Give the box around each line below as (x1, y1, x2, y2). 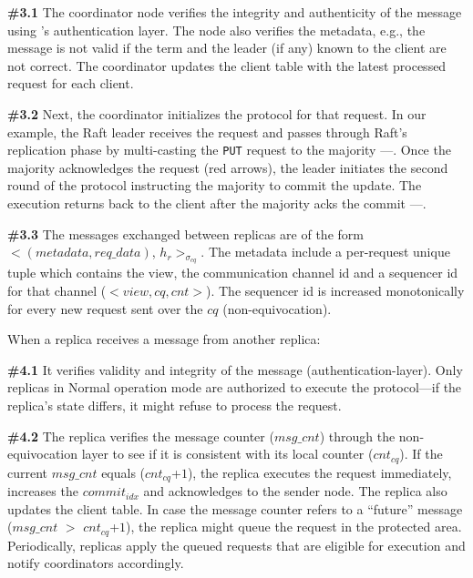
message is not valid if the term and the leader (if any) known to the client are (7, 38, 447, 57)
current (7, 462, 48, 482)
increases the (7, 482, 78, 501)
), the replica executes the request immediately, (187, 462, 452, 482)
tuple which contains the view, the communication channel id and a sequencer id (7, 263, 458, 282)
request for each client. (7, 74, 134, 93)
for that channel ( (7, 280, 107, 299)
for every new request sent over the (7, 299, 203, 318)
